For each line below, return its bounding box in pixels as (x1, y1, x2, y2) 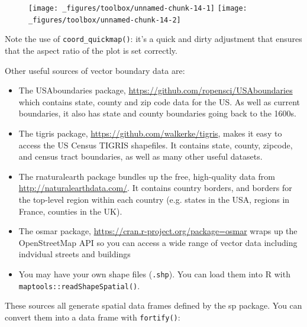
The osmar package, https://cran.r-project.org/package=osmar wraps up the (18, 225, 298, 237)
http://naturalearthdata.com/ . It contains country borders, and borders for (18, 182, 292, 194)
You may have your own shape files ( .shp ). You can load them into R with (18, 267, 290, 280)
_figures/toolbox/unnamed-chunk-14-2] (28, 15, 181, 24)
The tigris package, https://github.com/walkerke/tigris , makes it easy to (18, 127, 282, 139)
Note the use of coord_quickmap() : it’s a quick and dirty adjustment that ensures (5, 33, 302, 45)
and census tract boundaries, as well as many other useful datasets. (18, 150, 263, 163)
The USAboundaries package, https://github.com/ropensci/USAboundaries (18, 84, 293, 96)
